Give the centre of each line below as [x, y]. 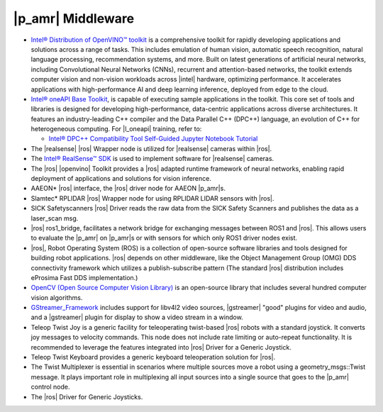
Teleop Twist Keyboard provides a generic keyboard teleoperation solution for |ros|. [153, 357]
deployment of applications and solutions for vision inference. [121, 179]
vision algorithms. [57, 297]
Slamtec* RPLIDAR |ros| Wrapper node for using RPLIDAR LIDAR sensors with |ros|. [152, 198]
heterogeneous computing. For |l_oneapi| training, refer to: [116, 129]
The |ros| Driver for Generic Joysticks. [87, 396]
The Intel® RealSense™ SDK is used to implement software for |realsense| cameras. [152, 159]
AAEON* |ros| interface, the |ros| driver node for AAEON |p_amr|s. [128, 189]
